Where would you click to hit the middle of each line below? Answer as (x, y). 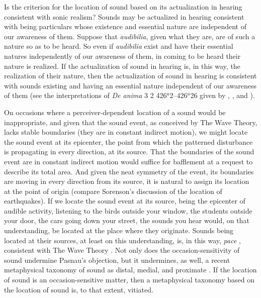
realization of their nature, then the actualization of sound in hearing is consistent (130, 76)
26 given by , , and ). (223, 95)
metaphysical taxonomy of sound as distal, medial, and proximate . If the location (130, 270)
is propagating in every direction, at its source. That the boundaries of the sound (129, 152)
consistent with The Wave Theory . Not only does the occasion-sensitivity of (122, 250)
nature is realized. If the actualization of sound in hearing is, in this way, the (122, 66)
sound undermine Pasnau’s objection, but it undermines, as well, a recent (117, 260)
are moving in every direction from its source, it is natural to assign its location (127, 181)
